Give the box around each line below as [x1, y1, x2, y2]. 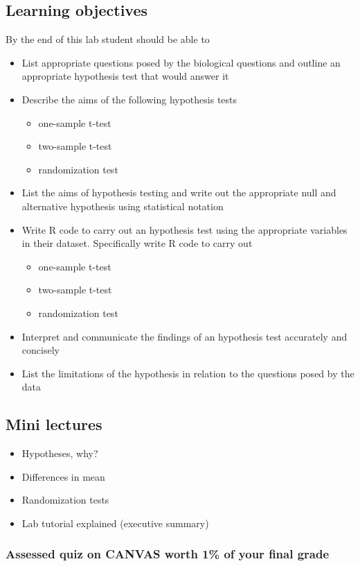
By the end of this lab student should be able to [6, 32, 210, 46]
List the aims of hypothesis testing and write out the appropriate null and [21, 185, 336, 200]
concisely [21, 343, 60, 357]
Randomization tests [21, 492, 109, 507]
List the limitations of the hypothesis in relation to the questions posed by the [21, 366, 354, 380]
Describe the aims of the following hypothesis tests [21, 92, 237, 106]
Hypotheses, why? [21, 446, 98, 461]
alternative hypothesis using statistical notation [21, 198, 224, 213]
